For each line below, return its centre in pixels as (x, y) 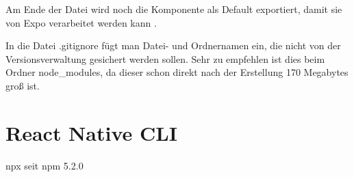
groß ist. (23, 85)
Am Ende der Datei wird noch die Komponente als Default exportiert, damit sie (174, 9)
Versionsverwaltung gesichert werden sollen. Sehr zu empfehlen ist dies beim (165, 58)
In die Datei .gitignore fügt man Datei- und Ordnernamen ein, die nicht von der (173, 45)
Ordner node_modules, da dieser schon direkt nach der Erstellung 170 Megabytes (177, 72)
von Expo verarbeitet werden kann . (81, 22)
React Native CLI (91, 132)
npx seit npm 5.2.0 (45, 165)
